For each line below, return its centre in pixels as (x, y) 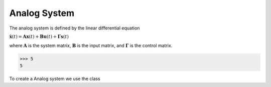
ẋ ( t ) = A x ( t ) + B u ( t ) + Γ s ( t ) (39, 36)
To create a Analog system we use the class (55, 78)
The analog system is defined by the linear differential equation (75, 28)
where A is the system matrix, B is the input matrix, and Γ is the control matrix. (91, 45)
